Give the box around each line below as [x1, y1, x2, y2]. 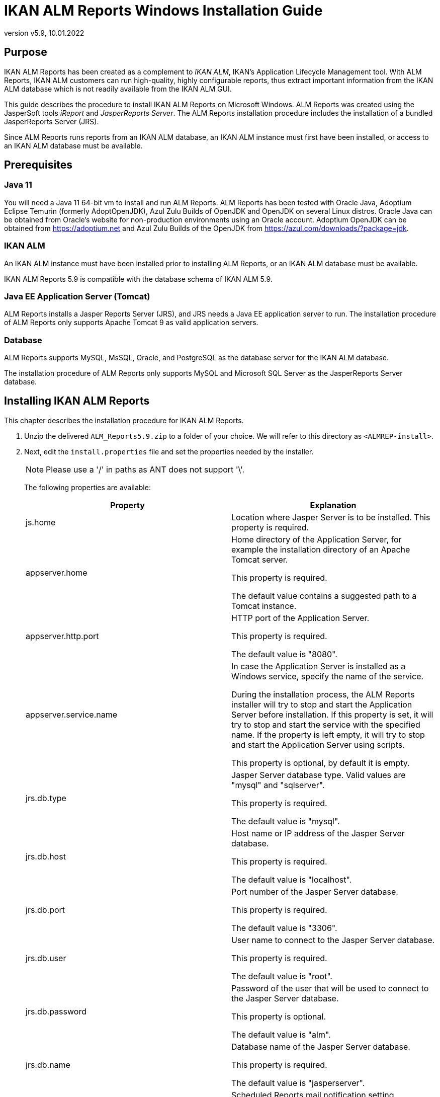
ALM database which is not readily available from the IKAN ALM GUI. [4, 84, 232, 93]
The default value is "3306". [231, 922, 337, 933]
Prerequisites [4, 159, 72, 172]
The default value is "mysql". [231, 816, 340, 826]
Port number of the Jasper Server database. [231, 886, 398, 897]
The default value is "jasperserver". [231, 1077, 365, 1088]
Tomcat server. [231, 554, 288, 565]
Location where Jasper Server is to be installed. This [231, 512, 430, 522]
